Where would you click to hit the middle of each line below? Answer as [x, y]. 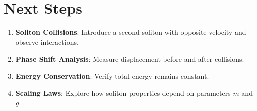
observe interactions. [47, 42]
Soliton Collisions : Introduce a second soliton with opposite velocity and [131, 32]
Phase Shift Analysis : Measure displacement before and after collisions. [130, 59]
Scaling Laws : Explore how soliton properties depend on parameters [123, 93]
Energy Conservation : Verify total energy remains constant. [112, 75]
